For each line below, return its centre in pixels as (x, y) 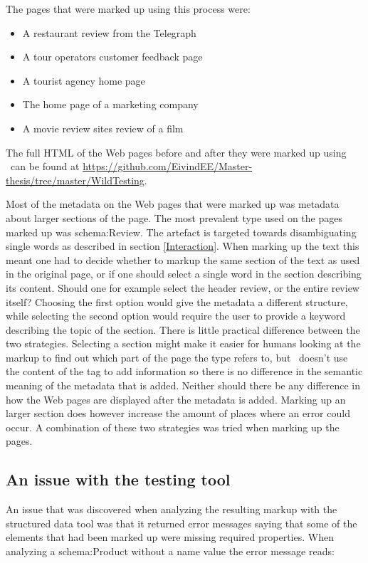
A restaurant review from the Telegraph (109, 32)
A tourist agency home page (84, 80)
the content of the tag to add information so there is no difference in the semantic (184, 371)
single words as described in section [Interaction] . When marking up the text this (183, 246)
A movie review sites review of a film (103, 128)
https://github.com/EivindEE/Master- (168, 166)
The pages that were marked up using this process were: (128, 9)
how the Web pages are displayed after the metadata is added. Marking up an (176, 399)
